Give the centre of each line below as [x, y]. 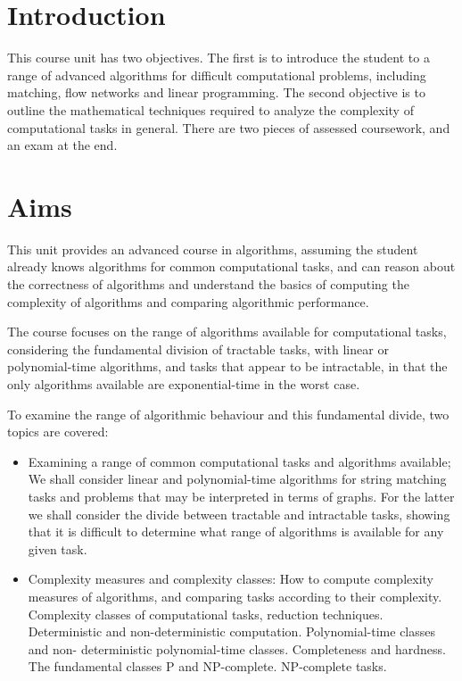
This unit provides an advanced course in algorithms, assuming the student [213, 249]
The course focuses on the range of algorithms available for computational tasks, [227, 332]
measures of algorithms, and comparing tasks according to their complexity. [235, 596]
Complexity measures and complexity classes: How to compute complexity [231, 579]
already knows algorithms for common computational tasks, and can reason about [231, 266]
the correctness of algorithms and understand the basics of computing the [208, 284]
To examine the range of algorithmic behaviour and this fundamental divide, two [228, 414]
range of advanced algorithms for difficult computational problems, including [217, 75]
